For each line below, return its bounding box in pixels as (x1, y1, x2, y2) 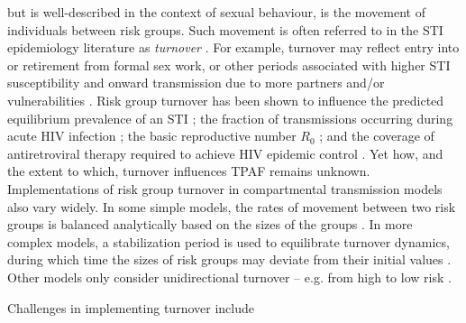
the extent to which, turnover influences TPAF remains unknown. (7, 161, 370, 180)
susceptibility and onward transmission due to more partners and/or (7, 73, 385, 92)
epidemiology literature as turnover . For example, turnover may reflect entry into (7, 38, 460, 57)
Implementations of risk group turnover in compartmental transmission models (7, 179, 443, 198)
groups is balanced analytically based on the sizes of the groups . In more (7, 215, 413, 234)
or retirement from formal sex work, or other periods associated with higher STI (7, 55, 451, 74)
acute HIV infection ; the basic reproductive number (7, 126, 297, 145)
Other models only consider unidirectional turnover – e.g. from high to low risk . (7, 267, 452, 286)
